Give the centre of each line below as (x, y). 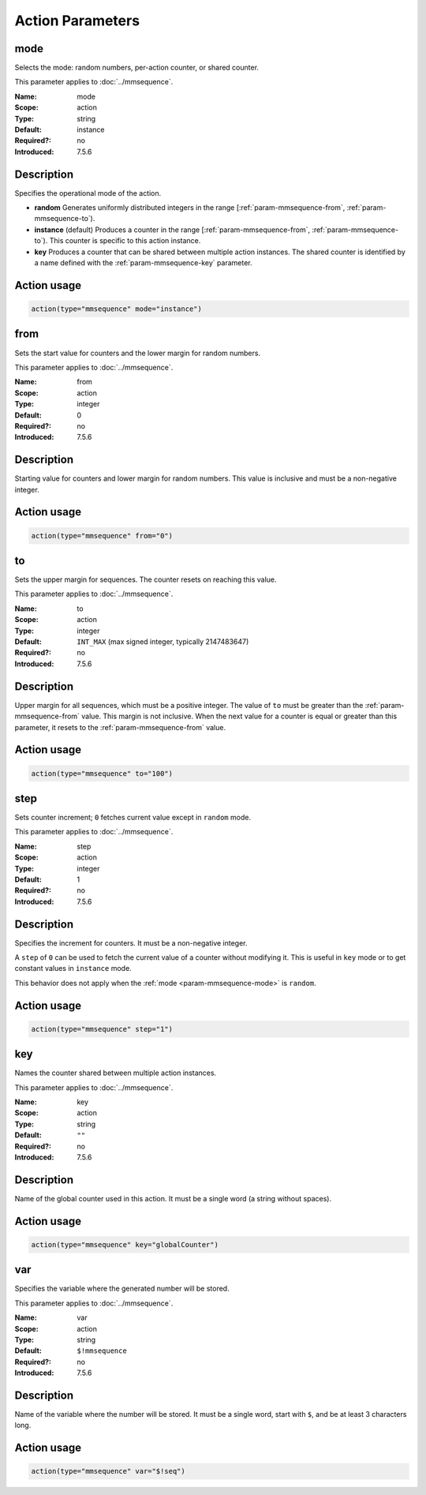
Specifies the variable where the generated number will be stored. (122, 1289)
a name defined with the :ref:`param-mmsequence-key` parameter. (143, 263)
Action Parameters (77, 21)
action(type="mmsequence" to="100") (102, 773)
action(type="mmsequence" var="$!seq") (108, 1471)
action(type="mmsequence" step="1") (102, 1029)
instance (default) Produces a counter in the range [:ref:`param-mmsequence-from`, (172, 230)
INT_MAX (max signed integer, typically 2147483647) (163, 642)
